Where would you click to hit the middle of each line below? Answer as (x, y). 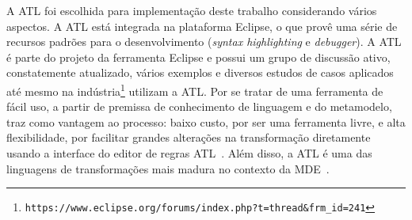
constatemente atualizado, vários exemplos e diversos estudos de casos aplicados (200, 72)
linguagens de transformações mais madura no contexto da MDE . (168, 168)
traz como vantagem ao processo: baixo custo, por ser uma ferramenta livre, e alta (206, 121)
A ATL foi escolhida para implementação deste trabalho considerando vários (192, 10)
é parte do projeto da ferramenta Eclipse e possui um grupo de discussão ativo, (198, 57)
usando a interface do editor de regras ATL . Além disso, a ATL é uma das (189, 153)
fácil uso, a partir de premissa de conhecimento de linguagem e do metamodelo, (199, 106)
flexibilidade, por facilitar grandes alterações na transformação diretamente (189, 137)
